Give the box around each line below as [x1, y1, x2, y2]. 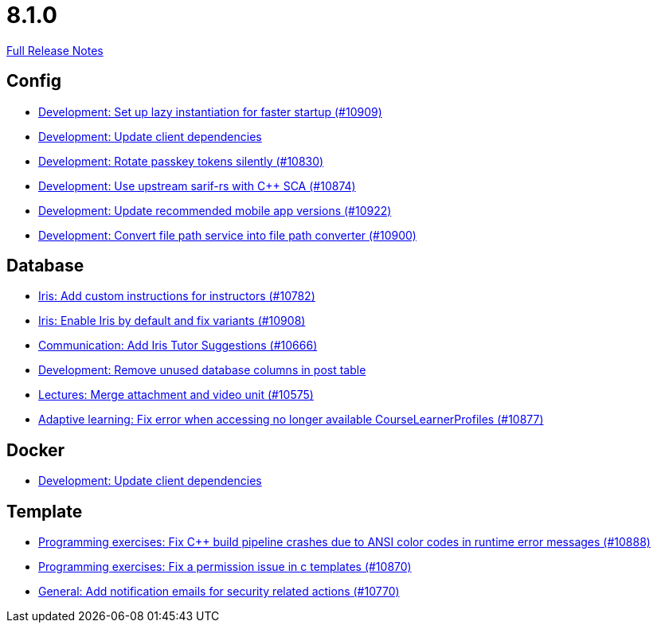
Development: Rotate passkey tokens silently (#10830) [38, 154, 324, 168]
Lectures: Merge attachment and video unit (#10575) [38, 388, 314, 402]
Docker [6, 440, 65, 460]
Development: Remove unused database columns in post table [38, 363, 366, 377]
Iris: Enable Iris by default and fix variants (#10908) [38, 314, 306, 328]
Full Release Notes [6, 43, 104, 57]
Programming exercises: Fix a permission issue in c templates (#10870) [38, 560, 412, 574]
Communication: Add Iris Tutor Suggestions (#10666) [38, 338, 318, 353]
